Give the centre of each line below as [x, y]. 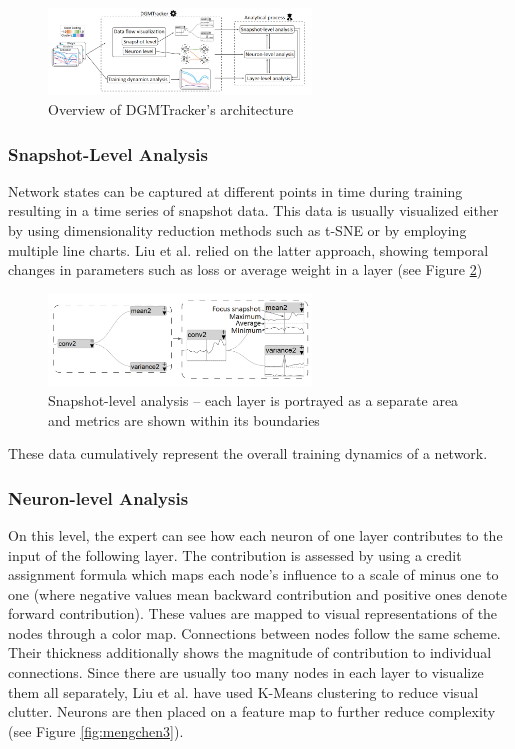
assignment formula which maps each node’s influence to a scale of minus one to [253, 574]
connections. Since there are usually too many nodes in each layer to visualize [246, 672]
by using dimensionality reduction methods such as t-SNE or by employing [237, 229]
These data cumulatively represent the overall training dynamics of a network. [248, 453]
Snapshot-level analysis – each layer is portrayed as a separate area [253, 399]
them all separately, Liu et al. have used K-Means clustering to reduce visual [243, 691]
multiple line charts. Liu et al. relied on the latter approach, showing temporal [248, 249]
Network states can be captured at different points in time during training [235, 190]
